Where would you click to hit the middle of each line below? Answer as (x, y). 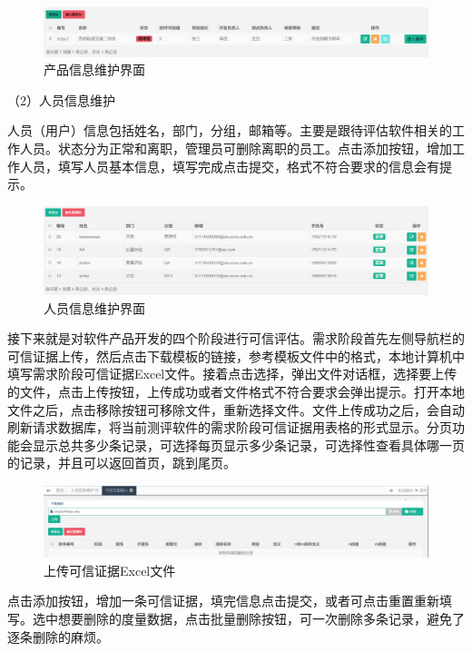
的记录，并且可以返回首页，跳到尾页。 (122, 463)
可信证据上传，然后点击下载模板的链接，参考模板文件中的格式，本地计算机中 (236, 356)
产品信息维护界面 (94, 69)
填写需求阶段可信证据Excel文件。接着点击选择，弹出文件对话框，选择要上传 (232, 374)
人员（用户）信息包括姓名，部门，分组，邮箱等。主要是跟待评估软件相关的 (230, 130)
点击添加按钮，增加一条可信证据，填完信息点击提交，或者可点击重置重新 (223, 601)
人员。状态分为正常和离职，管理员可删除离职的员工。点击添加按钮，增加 (236, 148)
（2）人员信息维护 (61, 99)
